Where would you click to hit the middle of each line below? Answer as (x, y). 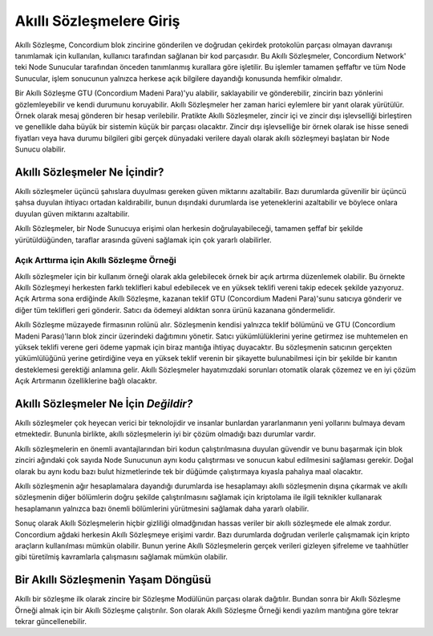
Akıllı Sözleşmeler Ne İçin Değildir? (104, 404)
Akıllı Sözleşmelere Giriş (97, 21)
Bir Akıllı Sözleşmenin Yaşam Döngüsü (113, 580)
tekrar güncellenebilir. (51, 622)
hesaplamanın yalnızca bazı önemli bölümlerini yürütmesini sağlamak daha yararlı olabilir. (162, 508)
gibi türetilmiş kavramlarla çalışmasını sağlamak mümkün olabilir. (121, 557)
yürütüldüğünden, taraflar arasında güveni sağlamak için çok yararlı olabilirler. (143, 240)
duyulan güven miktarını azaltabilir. (72, 213)
